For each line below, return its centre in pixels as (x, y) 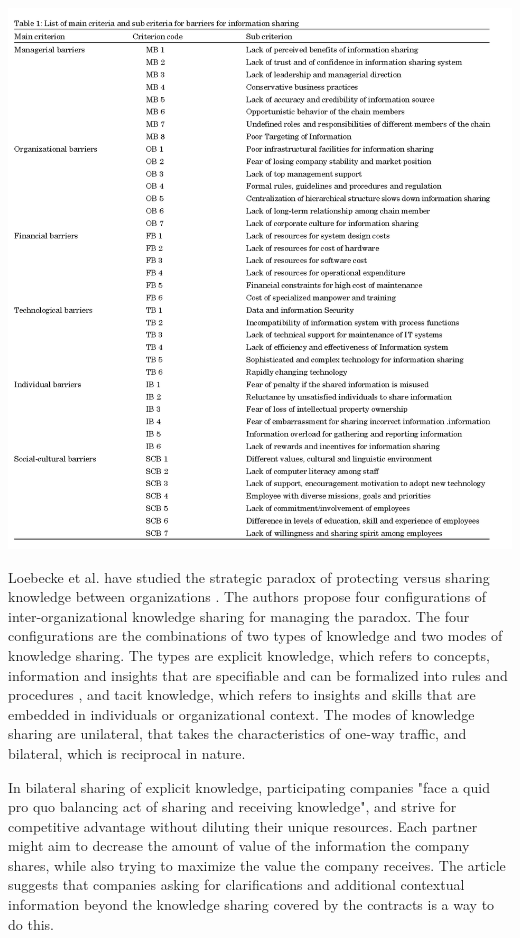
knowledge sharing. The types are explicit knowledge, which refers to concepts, (249, 654)
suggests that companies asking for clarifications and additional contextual (236, 884)
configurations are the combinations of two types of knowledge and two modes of (255, 635)
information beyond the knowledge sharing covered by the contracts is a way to (251, 904)
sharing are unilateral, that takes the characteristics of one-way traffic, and (237, 733)
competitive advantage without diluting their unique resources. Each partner (243, 825)
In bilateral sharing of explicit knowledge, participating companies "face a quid (249, 786)
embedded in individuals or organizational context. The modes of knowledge (241, 713)
